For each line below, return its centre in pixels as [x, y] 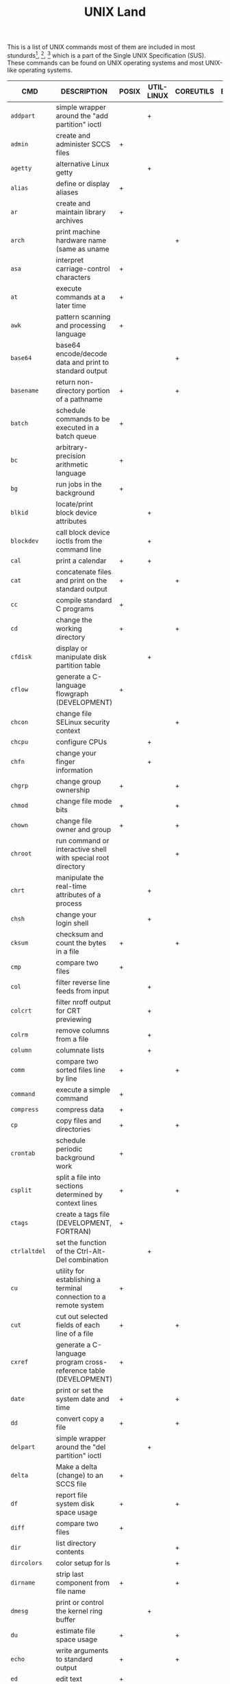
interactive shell [81, 849]
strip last [70, 1574]
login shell [72, 923]
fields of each [78, 1325]
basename [25, 390]
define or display [83, 183]
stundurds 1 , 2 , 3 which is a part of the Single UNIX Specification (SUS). [107, 55]
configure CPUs [81, 741]
